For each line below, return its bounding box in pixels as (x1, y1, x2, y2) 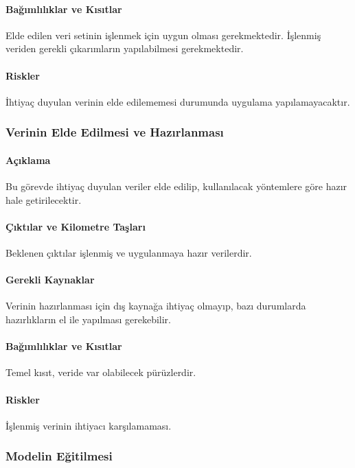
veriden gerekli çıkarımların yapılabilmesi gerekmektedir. (5, 41, 244, 56)
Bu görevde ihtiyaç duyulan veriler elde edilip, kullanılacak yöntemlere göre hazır (5, 179, 347, 194)
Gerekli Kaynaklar (5, 272, 95, 287)
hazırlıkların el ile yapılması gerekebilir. (5, 312, 171, 326)
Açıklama (5, 152, 51, 167)
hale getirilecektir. (5, 192, 82, 207)
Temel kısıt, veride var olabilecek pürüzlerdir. (5, 365, 196, 379)
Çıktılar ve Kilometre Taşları (5, 219, 146, 233)
